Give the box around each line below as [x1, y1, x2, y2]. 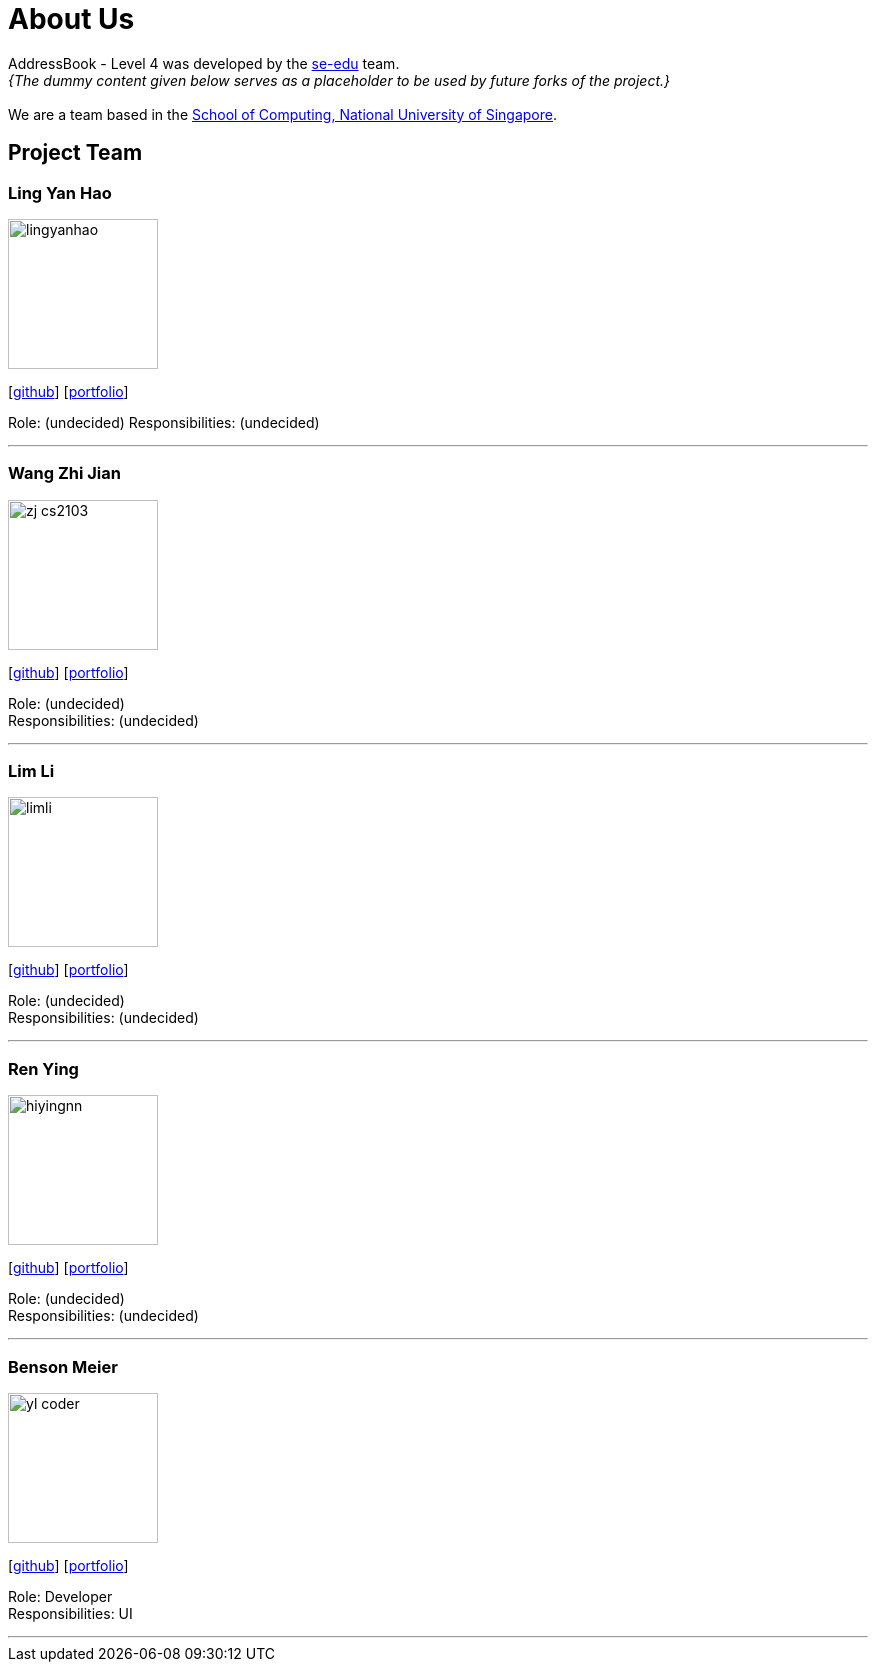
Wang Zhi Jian [8, 463, 121, 484]
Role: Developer [8, 1587, 113, 1605]
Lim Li [8, 761, 55, 782]
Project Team [8, 140, 143, 166]
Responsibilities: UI [8, 1604, 133, 1622]
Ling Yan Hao [8, 182, 112, 203]
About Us [8, 2, 135, 36]
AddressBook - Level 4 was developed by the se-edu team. [8, 54, 400, 72]
